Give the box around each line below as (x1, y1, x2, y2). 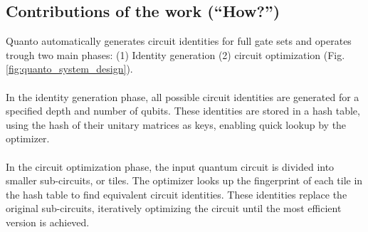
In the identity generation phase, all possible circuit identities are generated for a (6, 89, 359, 104)
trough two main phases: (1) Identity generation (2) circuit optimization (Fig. (6, 47, 345, 62)
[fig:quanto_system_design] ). (6, 61, 133, 76)
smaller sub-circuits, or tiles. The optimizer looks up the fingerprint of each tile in (6, 173, 363, 188)
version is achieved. (6, 214, 90, 229)
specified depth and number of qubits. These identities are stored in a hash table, (6, 103, 360, 118)
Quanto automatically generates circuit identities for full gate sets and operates (6, 33, 352, 48)
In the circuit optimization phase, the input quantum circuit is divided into (6, 159, 335, 174)
